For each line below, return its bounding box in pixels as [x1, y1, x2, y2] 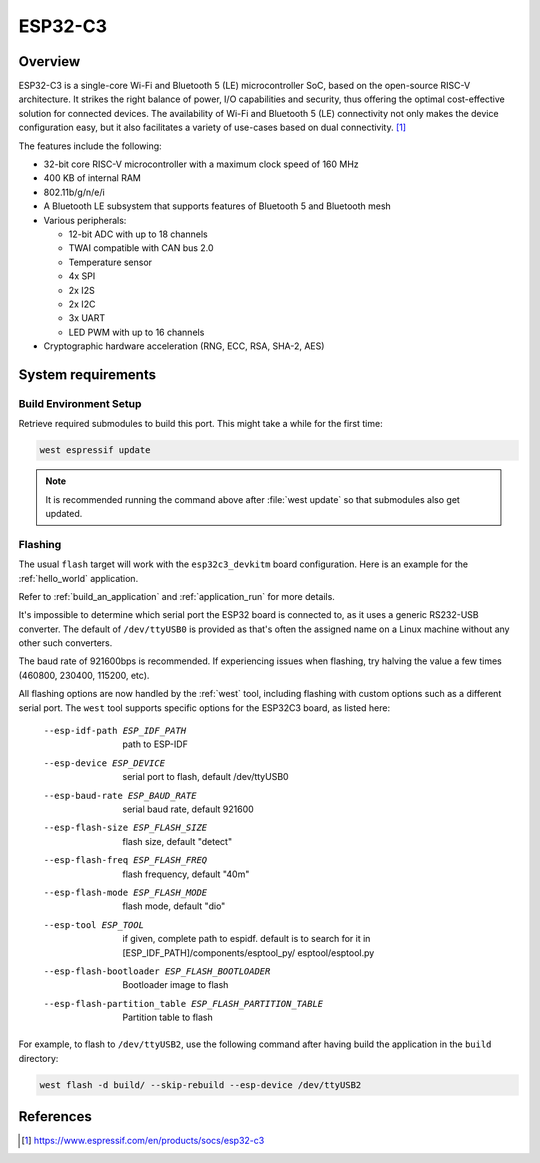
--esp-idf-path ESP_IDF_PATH [43, 725, 187, 737]
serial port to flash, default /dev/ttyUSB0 [122, 771, 289, 783]
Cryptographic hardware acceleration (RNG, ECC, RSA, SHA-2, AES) [43, 340, 325, 352]
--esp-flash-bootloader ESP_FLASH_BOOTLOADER [43, 965, 271, 977]
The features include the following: [18, 140, 162, 152]
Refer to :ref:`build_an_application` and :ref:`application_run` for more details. [18, 590, 335, 602]
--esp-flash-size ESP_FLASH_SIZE [43, 822, 208, 834]
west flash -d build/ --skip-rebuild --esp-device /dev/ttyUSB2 [39, 1079, 362, 1090]
